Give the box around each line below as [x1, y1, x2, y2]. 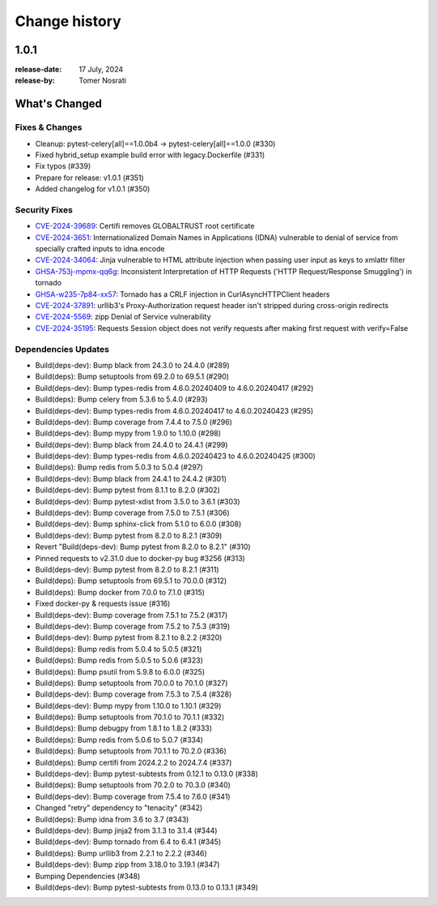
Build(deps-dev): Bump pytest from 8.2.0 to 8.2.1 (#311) [35, 564, 219, 574]
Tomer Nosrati [78, 75, 127, 85]
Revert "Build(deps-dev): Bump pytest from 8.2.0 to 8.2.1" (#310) [35, 542, 251, 551]
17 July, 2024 [78, 65, 124, 75]
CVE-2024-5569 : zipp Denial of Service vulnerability [35, 312, 211, 322]
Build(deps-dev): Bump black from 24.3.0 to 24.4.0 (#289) [35, 360, 230, 370]
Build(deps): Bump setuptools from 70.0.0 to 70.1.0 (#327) [35, 678, 228, 688]
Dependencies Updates [15, 343, 109, 354]
